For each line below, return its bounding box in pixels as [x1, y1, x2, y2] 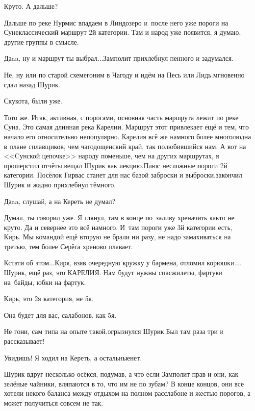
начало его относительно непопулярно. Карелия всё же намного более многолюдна [4, 131, 251, 141]
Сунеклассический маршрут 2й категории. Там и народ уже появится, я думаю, [4, 27, 241, 37]
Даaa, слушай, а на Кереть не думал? [4, 196, 116, 206]
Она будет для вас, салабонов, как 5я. [4, 309, 117, 320]
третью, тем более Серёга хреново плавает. [4, 241, 133, 251]
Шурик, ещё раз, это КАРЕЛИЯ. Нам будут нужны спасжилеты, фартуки [4, 267, 223, 278]
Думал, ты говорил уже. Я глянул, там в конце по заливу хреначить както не [4, 212, 234, 223]
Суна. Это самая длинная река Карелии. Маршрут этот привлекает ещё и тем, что [4, 122, 249, 132]
